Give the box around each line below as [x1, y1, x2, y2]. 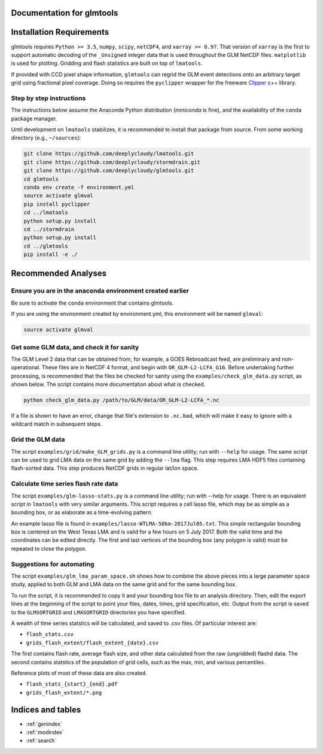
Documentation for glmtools [11, 8, 118, 18]
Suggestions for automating [11, 560, 95, 568]
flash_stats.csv [26, 631, 74, 638]
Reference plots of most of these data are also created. [11, 669, 147, 677]
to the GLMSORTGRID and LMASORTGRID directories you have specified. [11, 608, 186, 616]
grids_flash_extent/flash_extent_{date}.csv [26, 639, 159, 646]
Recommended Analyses [11, 269, 107, 279]
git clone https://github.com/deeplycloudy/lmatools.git [23, 150, 194, 157]
